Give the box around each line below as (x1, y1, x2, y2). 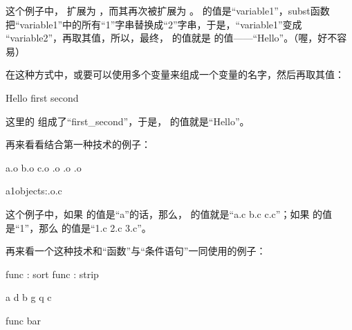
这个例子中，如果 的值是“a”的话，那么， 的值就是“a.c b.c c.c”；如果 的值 (6, 206, 333, 221)
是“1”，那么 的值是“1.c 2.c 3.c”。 (6, 220, 151, 235)
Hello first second (6, 90, 79, 104)
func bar (6, 313, 41, 327)
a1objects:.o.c (6, 183, 62, 198)
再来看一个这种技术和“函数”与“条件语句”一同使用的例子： (6, 244, 266, 258)
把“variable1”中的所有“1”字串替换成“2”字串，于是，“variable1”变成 (6, 17, 302, 31)
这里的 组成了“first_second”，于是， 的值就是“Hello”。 (6, 113, 250, 128)
